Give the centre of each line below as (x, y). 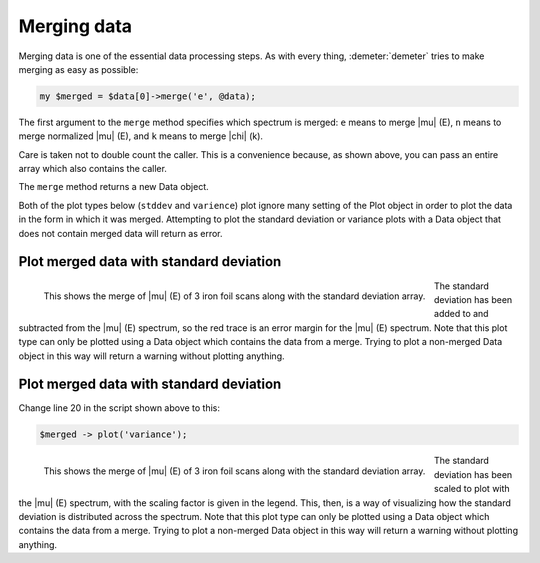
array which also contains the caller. (92, 169)
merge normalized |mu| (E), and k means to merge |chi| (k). (141, 136)
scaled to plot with (471, 489)
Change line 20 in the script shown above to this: (119, 408)
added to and (461, 314)
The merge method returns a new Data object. (113, 187)
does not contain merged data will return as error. (121, 233)
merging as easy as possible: (78, 69)
